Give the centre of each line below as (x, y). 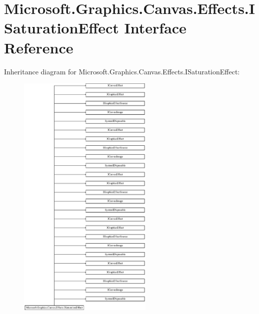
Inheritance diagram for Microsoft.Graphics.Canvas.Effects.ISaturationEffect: (122, 71)
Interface (155, 28)
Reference (39, 47)
